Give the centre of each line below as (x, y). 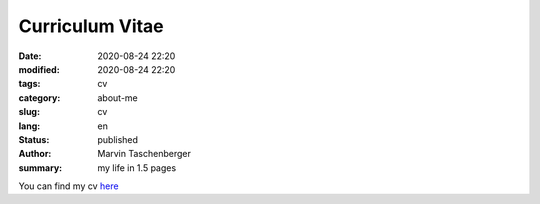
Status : (34, 139)
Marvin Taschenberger (144, 154)
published (118, 139)
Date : (30, 56)
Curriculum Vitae (91, 26)
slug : (29, 112)
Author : (35, 154)
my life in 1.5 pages (137, 167)
